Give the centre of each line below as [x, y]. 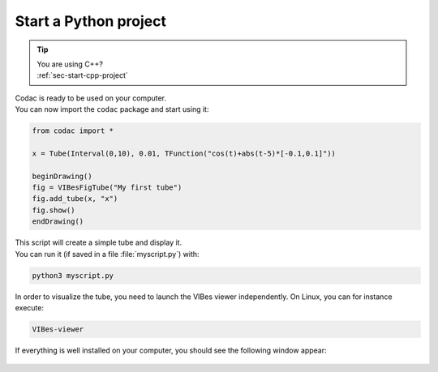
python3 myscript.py [73, 275]
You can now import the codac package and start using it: [112, 109]
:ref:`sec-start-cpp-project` [83, 75]
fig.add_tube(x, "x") [75, 199]
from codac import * [73, 131]
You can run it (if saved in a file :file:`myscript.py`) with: [107, 254]
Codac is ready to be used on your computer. [90, 98]
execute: [30, 307]
